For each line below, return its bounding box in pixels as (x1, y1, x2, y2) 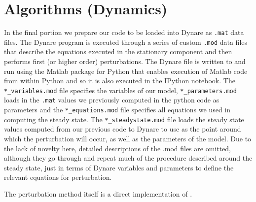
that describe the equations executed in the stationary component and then (4, 46, 232, 57)
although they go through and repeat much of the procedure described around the (4, 153, 253, 163)
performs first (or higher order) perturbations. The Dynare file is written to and (4, 56, 246, 67)
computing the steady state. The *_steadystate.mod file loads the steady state (4, 114, 244, 124)
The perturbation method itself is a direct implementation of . (4, 189, 192, 199)
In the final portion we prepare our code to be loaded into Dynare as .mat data (4, 27, 244, 37)
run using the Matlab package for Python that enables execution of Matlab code (4, 66, 248, 76)
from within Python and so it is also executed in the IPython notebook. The (4, 75, 235, 86)
